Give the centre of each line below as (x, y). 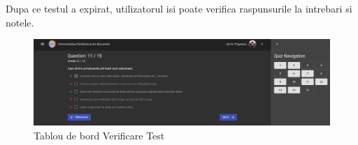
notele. (20, 22)
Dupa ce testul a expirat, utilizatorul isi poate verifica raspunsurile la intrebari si (179, 8)
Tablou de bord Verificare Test (99, 135)
